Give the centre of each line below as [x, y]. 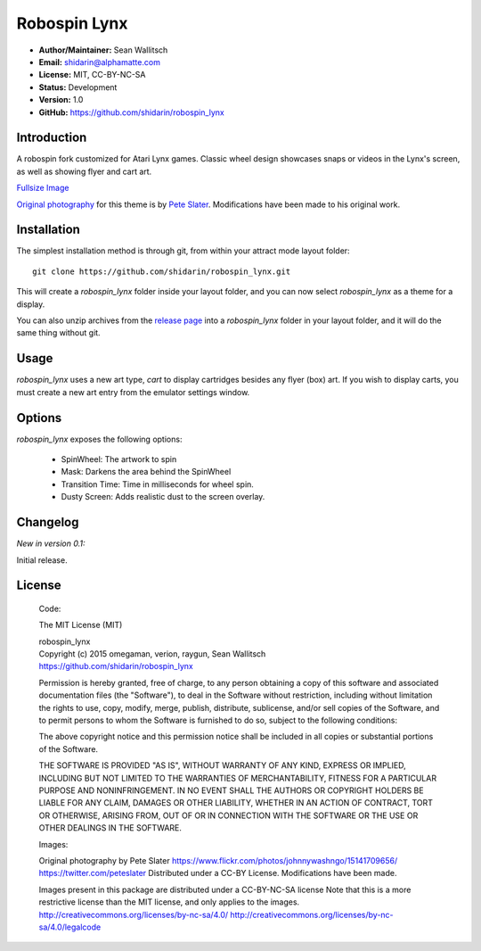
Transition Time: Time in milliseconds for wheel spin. [157, 484]
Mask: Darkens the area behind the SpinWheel [146, 472]
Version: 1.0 [61, 100]
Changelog [48, 522]
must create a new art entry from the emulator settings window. [133, 392]
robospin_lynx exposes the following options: [99, 439]
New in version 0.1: [51, 543]
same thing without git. [59, 333]
